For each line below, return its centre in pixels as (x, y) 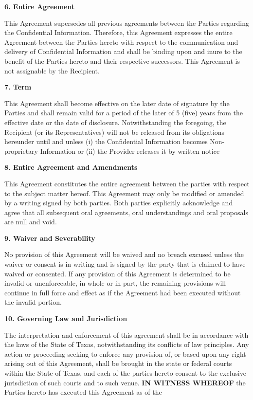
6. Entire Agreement (40, 6)
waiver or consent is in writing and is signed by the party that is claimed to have (125, 264)
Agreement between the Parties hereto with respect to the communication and (121, 42)
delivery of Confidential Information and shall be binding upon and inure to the (123, 51)
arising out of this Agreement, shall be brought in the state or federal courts (118, 363)
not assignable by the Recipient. (52, 70)
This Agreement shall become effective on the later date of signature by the (117, 103)
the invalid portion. (33, 302)
